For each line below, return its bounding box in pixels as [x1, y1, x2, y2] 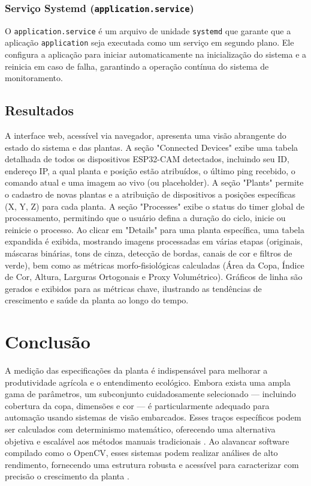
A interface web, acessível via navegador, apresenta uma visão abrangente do [5, 129, 286, 142]
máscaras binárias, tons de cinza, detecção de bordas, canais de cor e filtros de [5, 247, 292, 260]
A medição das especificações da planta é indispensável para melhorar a [5, 364, 268, 377]
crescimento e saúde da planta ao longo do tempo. [5, 294, 189, 306]
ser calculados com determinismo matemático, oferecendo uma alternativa [5, 423, 276, 436]
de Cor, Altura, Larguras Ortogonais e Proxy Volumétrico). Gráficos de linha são [5, 270, 303, 283]
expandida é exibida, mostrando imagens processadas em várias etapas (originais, [5, 235, 303, 248]
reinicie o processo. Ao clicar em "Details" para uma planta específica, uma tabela [5, 223, 304, 235]
